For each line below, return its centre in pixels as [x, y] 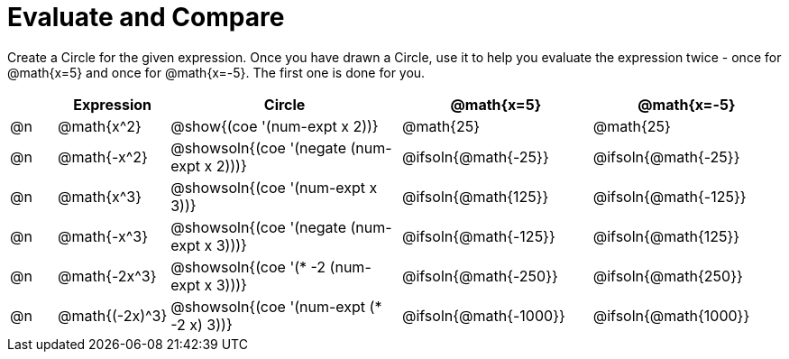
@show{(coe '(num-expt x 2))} [275, 126]
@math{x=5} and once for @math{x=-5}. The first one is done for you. [216, 72]
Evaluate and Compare [146, 17]
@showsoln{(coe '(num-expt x [274, 187]
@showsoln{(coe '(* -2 [248, 267]
